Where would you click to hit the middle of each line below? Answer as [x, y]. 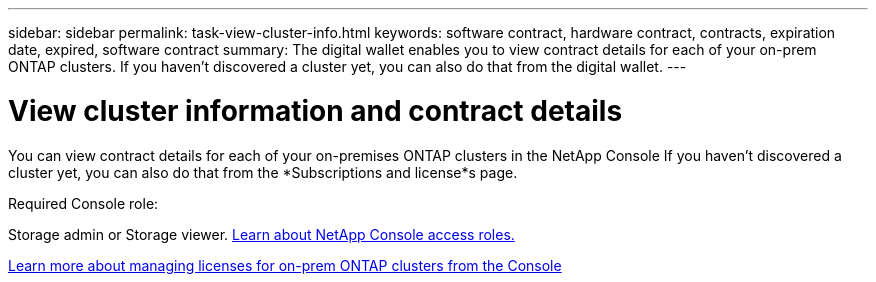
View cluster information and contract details [315, 110]
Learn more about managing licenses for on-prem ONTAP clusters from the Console [285, 265]
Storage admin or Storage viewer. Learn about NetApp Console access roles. [261, 234]
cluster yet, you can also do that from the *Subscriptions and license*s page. [263, 172]
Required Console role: [83, 203]
